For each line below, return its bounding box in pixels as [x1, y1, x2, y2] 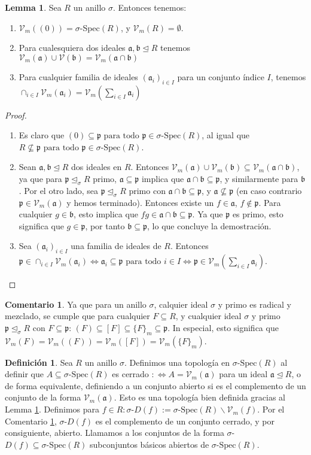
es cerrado [112, 368, 149, 380]
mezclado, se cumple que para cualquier [5, 310, 150, 322]
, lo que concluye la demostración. [147, 219, 272, 232]
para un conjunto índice [177, 70, 264, 83]
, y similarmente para [219, 172, 298, 184]
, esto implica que [74, 208, 138, 220]
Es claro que [19, 129, 65, 141]
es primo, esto [232, 208, 283, 220]
